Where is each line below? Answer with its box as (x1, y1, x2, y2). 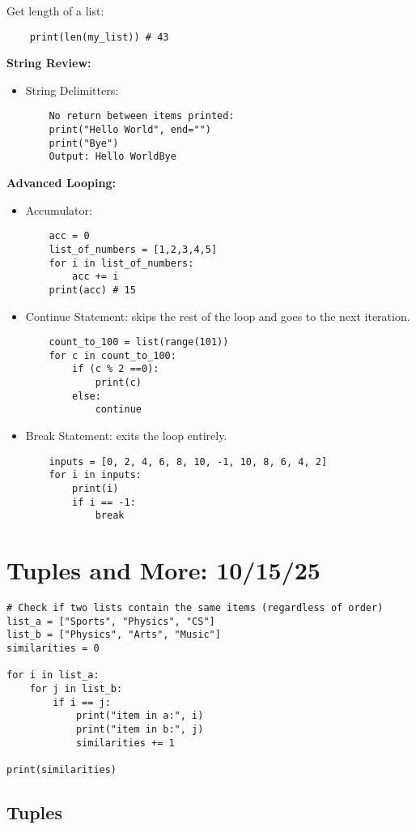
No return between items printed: (49, 110, 235, 122)
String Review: (6, 54, 91, 71)
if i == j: (53, 696, 111, 708)
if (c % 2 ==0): (72, 363, 159, 375)
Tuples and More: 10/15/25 (6, 553, 320, 587)
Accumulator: (25, 201, 92, 218)
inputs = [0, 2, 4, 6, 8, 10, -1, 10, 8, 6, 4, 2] (49, 455, 328, 468)
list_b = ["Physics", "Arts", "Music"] (6, 629, 221, 641)
